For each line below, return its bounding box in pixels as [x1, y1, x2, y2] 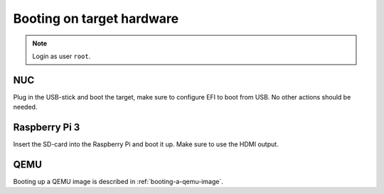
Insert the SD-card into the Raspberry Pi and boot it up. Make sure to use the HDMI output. [13, 140, 279, 149]
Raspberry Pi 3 [13, 122, 80, 134]
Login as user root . [32, 52, 91, 60]
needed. [13, 103, 38, 112]
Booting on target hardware [13, 11, 179, 26]
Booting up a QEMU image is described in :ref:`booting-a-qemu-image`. [13, 178, 223, 186]
